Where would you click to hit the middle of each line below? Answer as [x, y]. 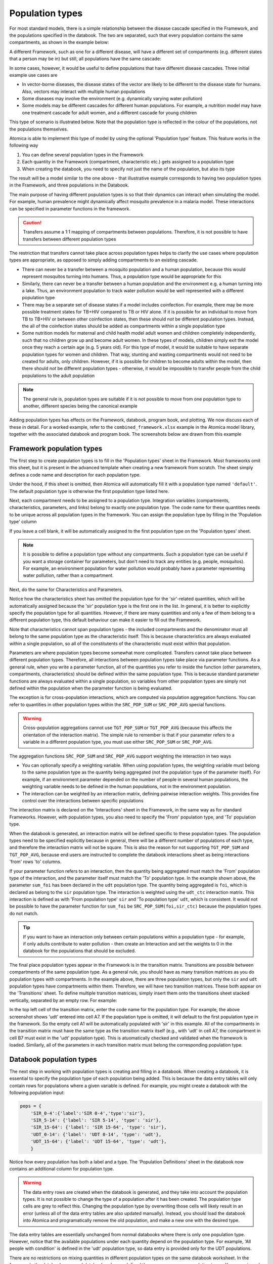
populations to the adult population [58, 375]
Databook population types [53, 1059]
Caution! [32, 222]
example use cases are [33, 75]
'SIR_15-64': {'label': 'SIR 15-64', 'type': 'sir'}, [99, 1127]
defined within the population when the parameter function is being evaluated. [91, 688]
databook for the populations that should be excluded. [79, 951]
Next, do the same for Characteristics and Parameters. [66, 590]
